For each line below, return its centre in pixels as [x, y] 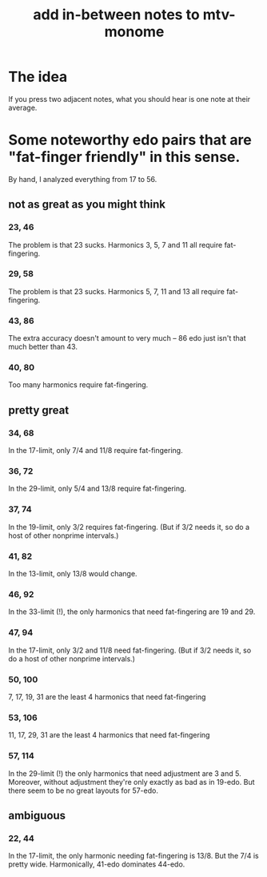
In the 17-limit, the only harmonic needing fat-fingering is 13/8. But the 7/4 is [133, 856]
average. [23, 107]
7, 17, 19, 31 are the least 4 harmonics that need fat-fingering [107, 697]
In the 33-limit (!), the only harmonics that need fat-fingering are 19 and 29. [132, 612]
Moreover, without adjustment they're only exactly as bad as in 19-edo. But [132, 782]
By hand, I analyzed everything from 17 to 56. [83, 179]
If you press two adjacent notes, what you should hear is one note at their [130, 99]
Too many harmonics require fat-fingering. [78, 385]
